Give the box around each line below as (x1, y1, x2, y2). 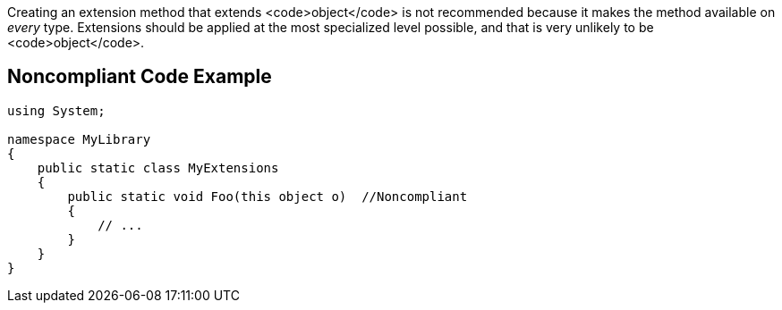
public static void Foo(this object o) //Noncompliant (67, 189, 468, 204)
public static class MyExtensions (37, 160, 279, 175)
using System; (7, 103, 106, 118)
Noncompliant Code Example (7, 65, 272, 88)
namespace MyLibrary (7, 131, 151, 147)
